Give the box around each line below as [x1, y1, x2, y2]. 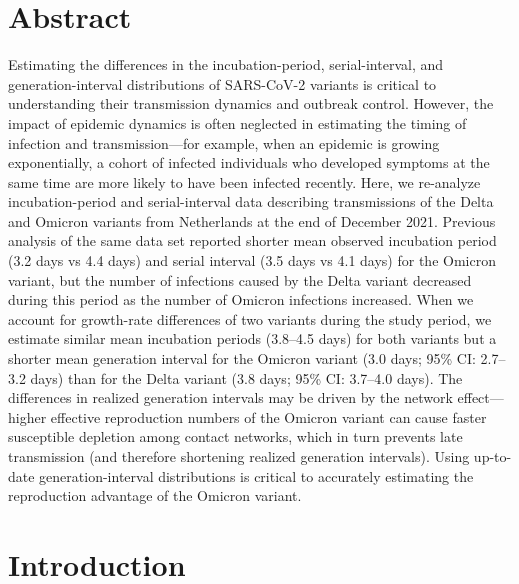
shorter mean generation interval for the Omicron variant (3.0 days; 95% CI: [8, 348, 476, 369]
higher [8, 406, 47, 427]
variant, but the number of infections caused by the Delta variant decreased [8, 269, 472, 290]
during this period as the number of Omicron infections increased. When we [8, 289, 474, 310]
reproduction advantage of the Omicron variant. [8, 485, 302, 506]
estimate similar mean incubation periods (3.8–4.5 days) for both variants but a [8, 328, 497, 349]
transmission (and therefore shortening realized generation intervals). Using [8, 446, 470, 466]
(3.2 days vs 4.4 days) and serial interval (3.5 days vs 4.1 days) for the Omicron [8, 250, 496, 271]
